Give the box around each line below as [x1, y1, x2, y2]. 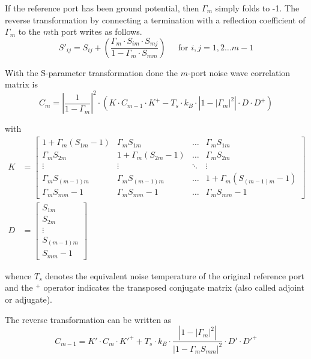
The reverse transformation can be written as [5, 313, 172, 325]
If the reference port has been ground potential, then [5, 2, 199, 14]
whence [5, 269, 32, 282]
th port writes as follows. [50, 25, 142, 38]
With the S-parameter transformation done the [5, 66, 178, 79]
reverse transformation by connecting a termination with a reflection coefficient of [5, 13, 306, 26]
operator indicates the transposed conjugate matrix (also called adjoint [43, 281, 304, 294]
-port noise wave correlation [188, 66, 291, 79]
